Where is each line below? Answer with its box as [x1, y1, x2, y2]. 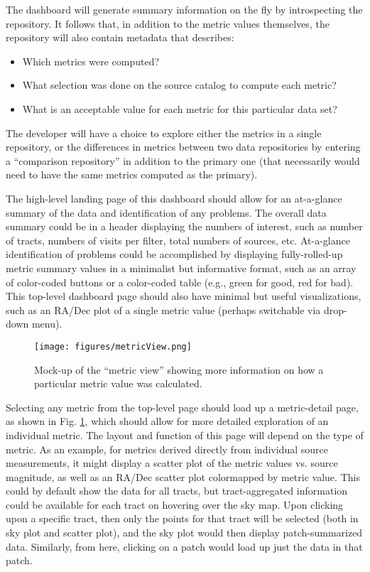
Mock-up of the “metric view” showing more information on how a [34, 362, 324, 377]
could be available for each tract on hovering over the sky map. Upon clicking [6, 497, 344, 512]
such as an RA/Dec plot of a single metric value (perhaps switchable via [6, 302, 321, 317]
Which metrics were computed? [22, 53, 160, 68]
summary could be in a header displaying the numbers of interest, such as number [6, 219, 363, 234]
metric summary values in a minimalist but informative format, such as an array [6, 260, 357, 275]
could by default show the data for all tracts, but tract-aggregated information [6, 483, 348, 498]
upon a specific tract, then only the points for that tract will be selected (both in [6, 511, 359, 526]
